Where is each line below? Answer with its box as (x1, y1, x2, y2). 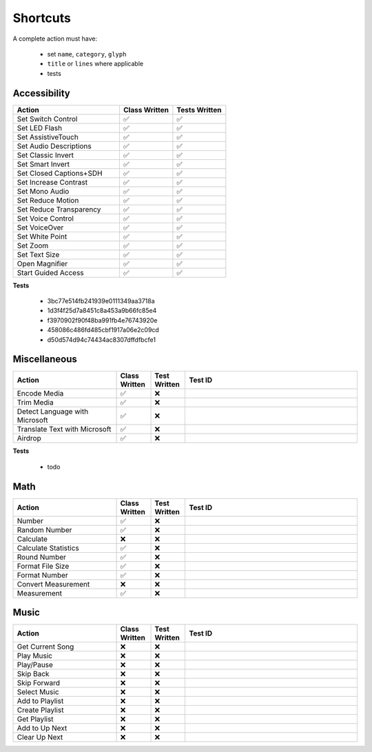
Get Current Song (17, 642, 74, 651)
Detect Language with (17, 407, 89, 416)
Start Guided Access (17, 267, 84, 277)
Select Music (17, 687, 59, 697)
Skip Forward (17, 678, 61, 688)
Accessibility (12, 87, 70, 99)
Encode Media (17, 389, 64, 398)
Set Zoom (17, 241, 49, 250)
